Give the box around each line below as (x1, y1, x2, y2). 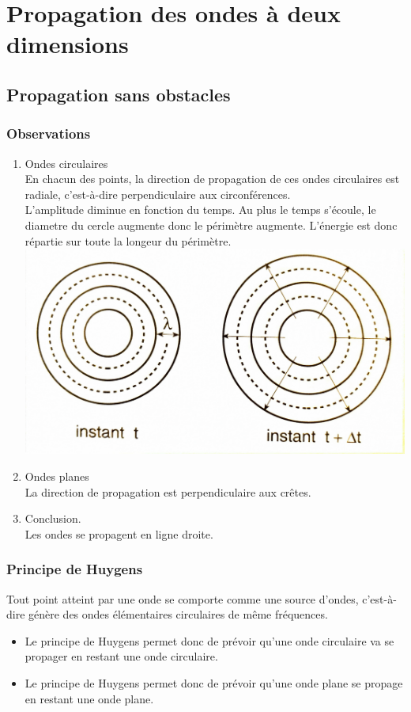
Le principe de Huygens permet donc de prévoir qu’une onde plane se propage (25, 675, 403, 691)
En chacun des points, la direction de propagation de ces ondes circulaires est (25, 170, 400, 187)
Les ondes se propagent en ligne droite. (25, 525, 213, 542)
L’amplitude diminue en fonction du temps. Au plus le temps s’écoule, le (25, 201, 376, 218)
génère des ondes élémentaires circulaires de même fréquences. (28, 606, 328, 623)
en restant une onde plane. (25, 690, 154, 706)
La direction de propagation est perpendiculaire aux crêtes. (25, 483, 311, 500)
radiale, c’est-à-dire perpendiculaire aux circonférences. (25, 185, 291, 202)
